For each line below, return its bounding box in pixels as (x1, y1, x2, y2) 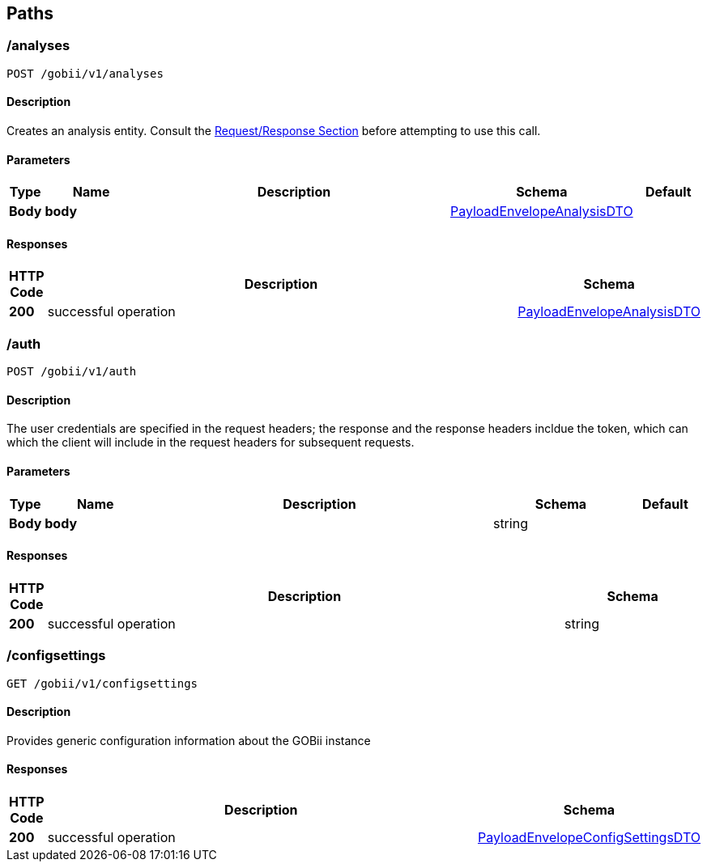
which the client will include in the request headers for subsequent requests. (6, 435, 415, 450)
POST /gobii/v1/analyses (6, 66, 164, 80)
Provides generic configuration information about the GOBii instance (6, 733, 371, 747)
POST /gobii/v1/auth (6, 365, 137, 379)
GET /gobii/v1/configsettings (6, 676, 198, 690)
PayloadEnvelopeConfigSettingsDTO (477, 829, 701, 846)
